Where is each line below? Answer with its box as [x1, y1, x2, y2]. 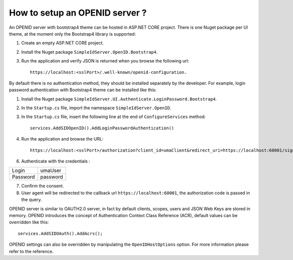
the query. [21, 197, 42, 202]
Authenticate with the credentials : [21, 159, 90, 164]
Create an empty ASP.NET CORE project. [21, 40, 104, 46]
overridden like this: [9, 220, 49, 225]
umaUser [40, 167, 62, 174]
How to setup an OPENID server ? [9, 7, 147, 18]
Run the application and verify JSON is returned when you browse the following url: [21, 58, 189, 64]
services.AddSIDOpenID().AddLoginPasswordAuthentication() [30, 125, 174, 131]
